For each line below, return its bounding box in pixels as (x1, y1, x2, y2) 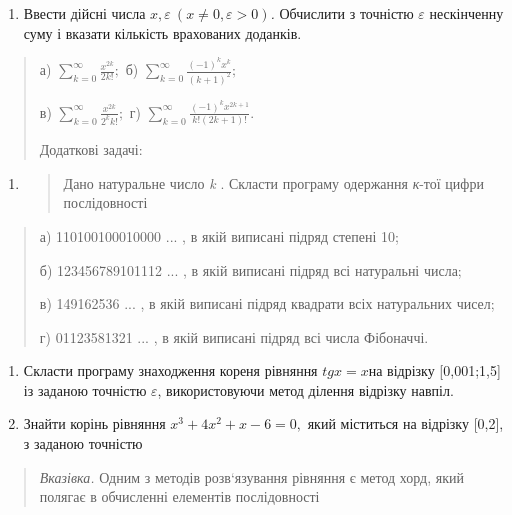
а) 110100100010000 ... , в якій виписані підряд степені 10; (39, 225, 399, 246)
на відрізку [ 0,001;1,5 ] (368, 360, 501, 381)
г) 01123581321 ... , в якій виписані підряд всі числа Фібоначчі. (39, 326, 429, 347)
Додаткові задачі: (39, 139, 143, 160)
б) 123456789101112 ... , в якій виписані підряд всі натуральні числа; (39, 259, 462, 280)
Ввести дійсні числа (23, 3, 146, 23)
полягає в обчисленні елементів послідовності (39, 486, 320, 507)
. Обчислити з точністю (270, 3, 414, 23)
